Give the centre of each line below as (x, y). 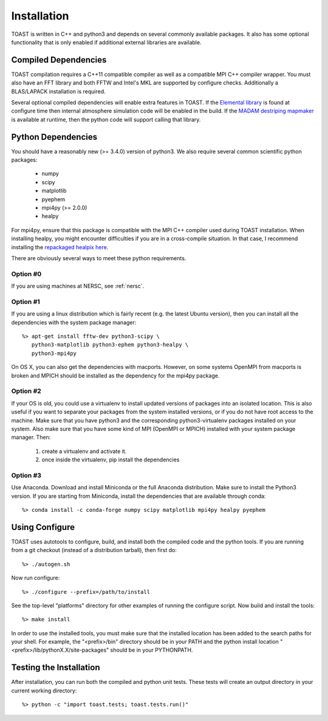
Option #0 (26, 274)
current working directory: (44, 691)
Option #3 (26, 475)
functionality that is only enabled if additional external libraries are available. (106, 42)
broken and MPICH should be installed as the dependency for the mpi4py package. (115, 375)
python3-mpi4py (54, 353)
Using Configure (43, 527)
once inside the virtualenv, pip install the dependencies (111, 460)
